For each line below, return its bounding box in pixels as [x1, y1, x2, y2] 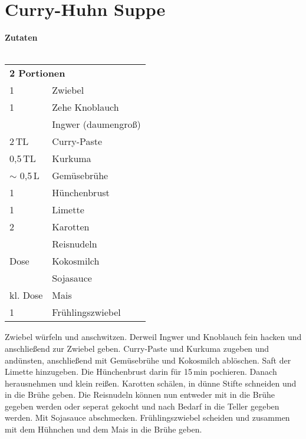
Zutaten [5, 31, 38, 44]
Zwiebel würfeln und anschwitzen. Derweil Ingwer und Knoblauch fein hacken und [5, 331, 302, 343]
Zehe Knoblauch [52, 100, 119, 114]
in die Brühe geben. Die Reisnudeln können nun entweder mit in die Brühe [5, 388, 275, 401]
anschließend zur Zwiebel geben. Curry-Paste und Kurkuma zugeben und [5, 342, 269, 354]
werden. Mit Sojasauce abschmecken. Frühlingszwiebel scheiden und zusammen [5, 411, 290, 424]
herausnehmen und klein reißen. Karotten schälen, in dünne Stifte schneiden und [5, 377, 297, 389]
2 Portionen [9, 66, 65, 80]
